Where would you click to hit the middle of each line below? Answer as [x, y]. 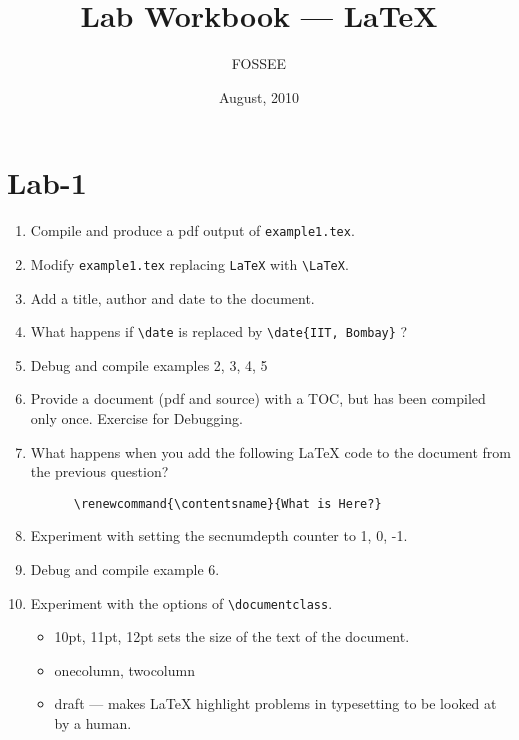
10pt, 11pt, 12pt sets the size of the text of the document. [232, 636]
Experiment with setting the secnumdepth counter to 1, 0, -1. [219, 535]
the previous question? [99, 471]
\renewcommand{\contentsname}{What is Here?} [227, 503]
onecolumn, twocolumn [124, 669]
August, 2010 [259, 96]
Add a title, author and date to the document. [172, 297]
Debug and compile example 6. [125, 569]
